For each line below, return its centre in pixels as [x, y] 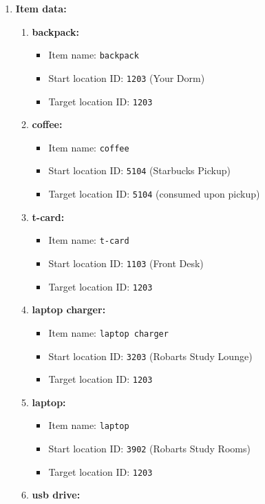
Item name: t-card [89, 240]
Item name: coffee [89, 147]
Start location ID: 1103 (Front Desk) [126, 263]
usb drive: [56, 495]
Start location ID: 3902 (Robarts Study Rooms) [149, 449]
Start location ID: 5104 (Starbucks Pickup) [139, 170]
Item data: [41, 8]
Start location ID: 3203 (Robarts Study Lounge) [150, 356]
